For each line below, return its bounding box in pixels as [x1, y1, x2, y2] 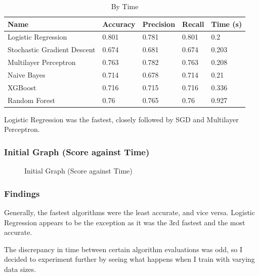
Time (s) [211, 18, 242, 29]
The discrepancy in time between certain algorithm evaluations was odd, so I [4, 244, 242, 254]
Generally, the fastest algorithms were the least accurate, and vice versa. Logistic [4, 206, 255, 217]
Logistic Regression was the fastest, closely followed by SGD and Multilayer [4, 114, 239, 124]
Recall [182, 18, 204, 29]
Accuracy [102, 18, 136, 29]
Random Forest [8, 94, 55, 105]
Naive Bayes [8, 69, 46, 80]
